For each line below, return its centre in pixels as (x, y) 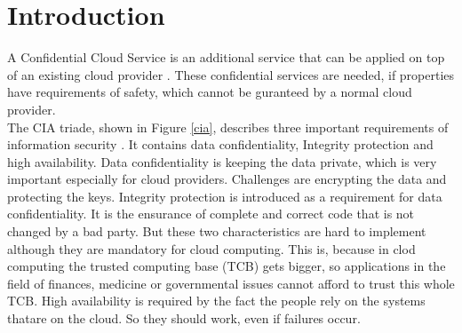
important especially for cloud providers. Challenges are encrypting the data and (227, 179)
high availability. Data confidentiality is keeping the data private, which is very (222, 161)
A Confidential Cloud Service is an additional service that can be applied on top (226, 57)
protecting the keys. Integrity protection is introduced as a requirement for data (225, 196)
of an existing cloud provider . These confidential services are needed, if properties (231, 74)
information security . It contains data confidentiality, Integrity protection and (220, 144)
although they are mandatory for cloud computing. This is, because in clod (211, 248)
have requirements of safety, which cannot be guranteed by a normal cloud (210, 92)
